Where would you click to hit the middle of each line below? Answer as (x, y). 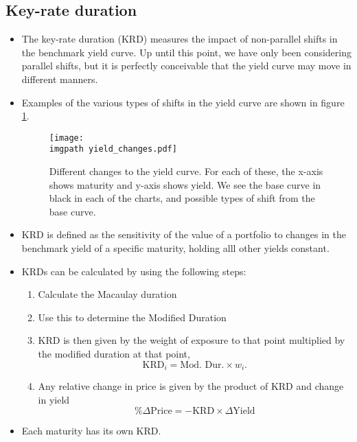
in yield (54, 399)
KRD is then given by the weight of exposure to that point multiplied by (192, 340)
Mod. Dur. (202, 365)
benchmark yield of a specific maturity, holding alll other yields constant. (175, 248)
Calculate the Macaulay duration (107, 294)
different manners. (60, 79)
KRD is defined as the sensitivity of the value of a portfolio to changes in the (184, 234)
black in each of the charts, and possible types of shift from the (182, 198)
